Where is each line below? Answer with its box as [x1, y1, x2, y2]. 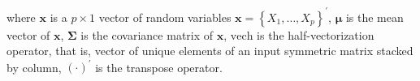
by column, [6, 58, 62, 75]
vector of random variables [98, 8, 232, 25]
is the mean [345, 8, 404, 25]
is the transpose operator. [95, 58, 223, 75]
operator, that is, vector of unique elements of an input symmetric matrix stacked [6, 42, 414, 59]
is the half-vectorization [257, 26, 375, 43]
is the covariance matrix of [80, 26, 214, 43]
